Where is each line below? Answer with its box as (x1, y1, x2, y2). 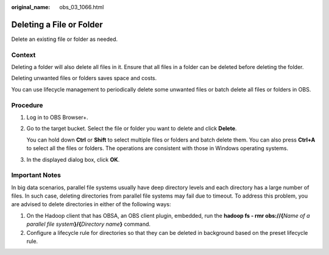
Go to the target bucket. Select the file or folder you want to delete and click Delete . (26, 125, 237, 132)
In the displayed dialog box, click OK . (26, 156, 120, 163)
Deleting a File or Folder (11, 19, 103, 30)
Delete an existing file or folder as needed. (11, 35, 118, 43)
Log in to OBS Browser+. (26, 113, 88, 121)
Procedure (11, 101, 43, 109)
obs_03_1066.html (59, 4, 104, 10)
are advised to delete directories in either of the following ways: (11, 201, 171, 208)
